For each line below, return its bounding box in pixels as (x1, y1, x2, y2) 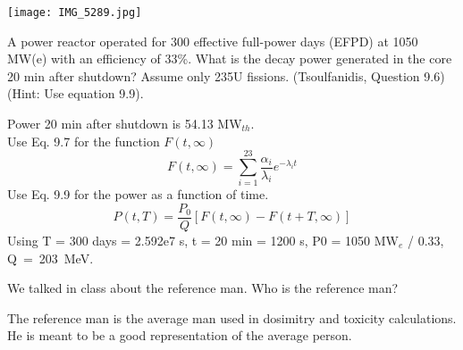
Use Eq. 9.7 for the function (7, 131, 160, 150)
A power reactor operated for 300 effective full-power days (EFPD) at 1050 (7, 31, 418, 50)
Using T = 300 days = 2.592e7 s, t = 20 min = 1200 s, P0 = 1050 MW (7, 231, 399, 249)
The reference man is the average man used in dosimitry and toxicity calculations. (7, 308, 457, 327)
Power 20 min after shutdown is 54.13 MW (7, 114, 242, 133)
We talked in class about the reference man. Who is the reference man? (7, 279, 399, 297)
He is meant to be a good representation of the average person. (7, 326, 352, 345)
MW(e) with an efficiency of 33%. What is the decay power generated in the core (7, 49, 452, 68)
